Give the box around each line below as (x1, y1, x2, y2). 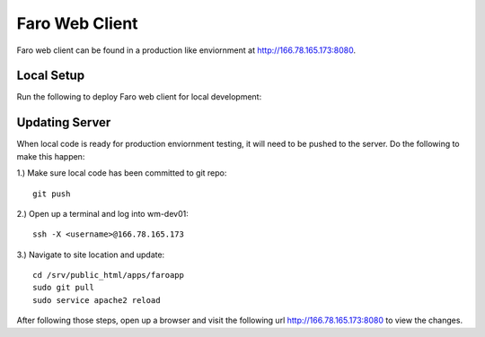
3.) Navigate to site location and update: (16, 249, 165, 260)
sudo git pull (32, 282, 94, 293)
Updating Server (16, 115, 111, 130)
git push (32, 188, 71, 199)
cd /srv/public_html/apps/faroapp (32, 270, 184, 281)
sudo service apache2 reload (32, 295, 161, 305)
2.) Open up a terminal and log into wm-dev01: (16, 208, 189, 219)
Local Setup (16, 68, 85, 83)
